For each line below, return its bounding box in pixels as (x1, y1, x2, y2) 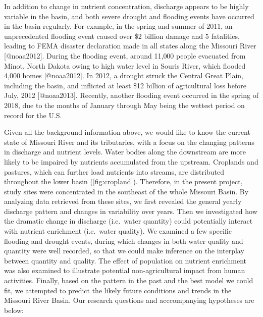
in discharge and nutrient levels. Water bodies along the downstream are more (4, 146, 246, 157)
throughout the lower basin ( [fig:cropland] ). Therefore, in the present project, (4, 176, 243, 187)
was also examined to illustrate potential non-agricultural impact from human (4, 265, 245, 276)
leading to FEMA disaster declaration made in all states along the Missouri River (4, 40, 256, 51)
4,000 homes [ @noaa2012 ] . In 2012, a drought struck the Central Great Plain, (4, 70, 243, 81)
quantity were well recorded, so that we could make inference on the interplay (4, 245, 244, 256)
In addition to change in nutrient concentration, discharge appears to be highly (4, 1, 249, 11)
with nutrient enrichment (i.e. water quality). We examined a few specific (4, 226, 232, 236)
